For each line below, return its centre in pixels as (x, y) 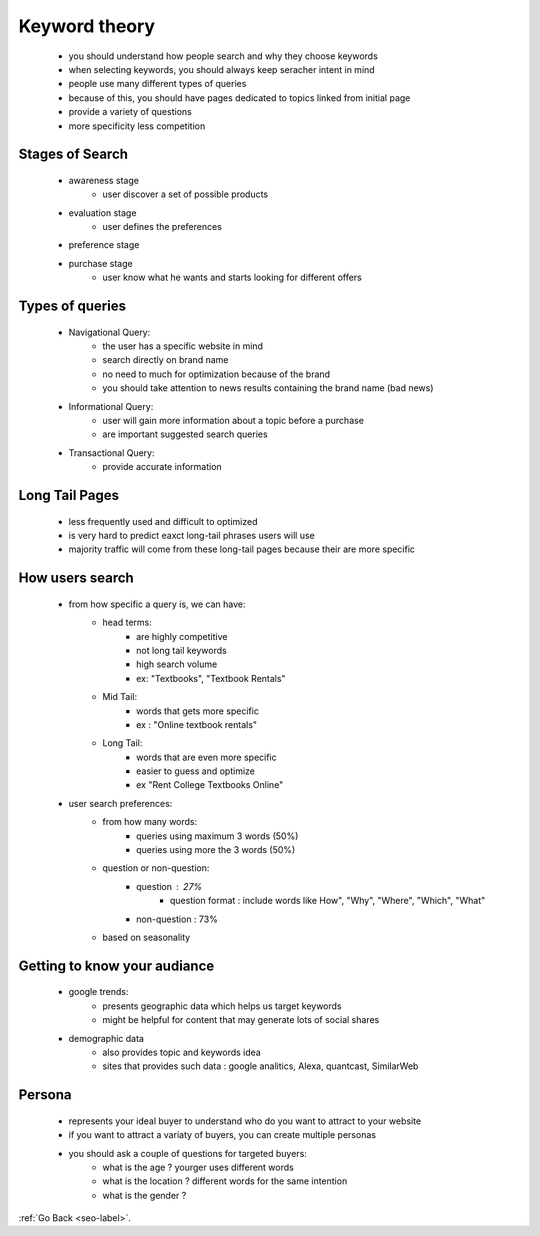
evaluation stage (102, 212)
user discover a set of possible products (185, 194)
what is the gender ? (144, 1195)
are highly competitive (182, 636)
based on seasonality (146, 937)
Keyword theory (86, 26)
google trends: (98, 992)
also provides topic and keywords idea (182, 1052)
